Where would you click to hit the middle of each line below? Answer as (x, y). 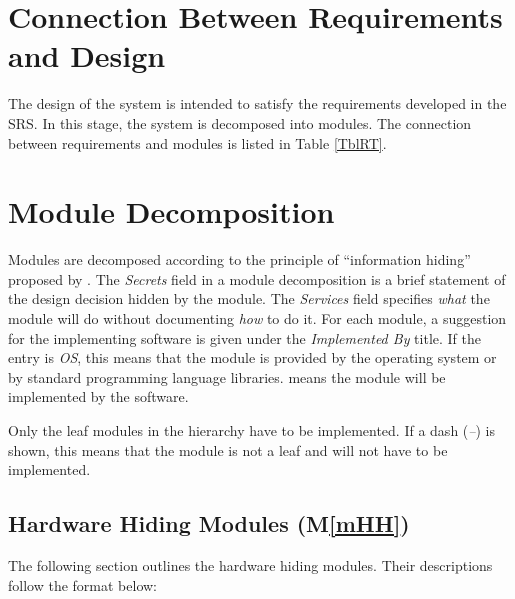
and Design (87, 55)
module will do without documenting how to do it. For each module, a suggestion (257, 318)
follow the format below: (82, 584)
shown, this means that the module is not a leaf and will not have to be (228, 449)
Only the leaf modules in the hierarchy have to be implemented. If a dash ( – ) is (251, 429)
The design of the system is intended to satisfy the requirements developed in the (257, 103)
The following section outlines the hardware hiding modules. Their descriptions (250, 564)
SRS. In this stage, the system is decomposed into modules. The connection (240, 122)
